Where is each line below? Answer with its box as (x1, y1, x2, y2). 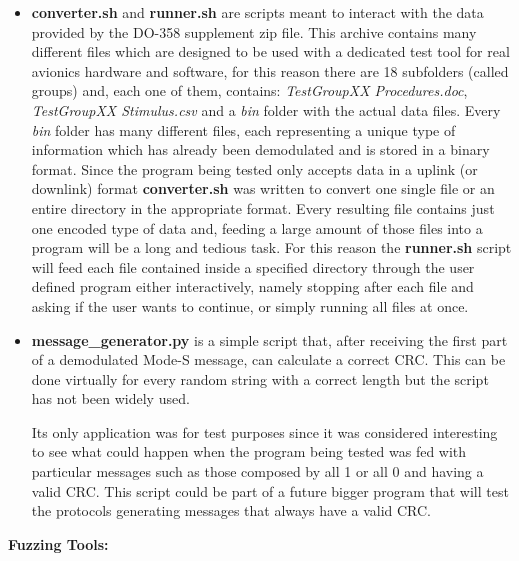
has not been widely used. (31, 388, 190, 409)
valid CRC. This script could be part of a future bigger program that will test (31, 480, 509, 501)
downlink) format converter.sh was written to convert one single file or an (31, 178, 495, 199)
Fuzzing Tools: (8, 533, 109, 554)
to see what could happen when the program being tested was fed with (31, 441, 467, 462)
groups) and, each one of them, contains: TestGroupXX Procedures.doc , (31, 80, 468, 101)
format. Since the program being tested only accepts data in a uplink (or (31, 158, 478, 179)
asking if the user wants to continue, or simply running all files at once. (31, 295, 469, 316)
